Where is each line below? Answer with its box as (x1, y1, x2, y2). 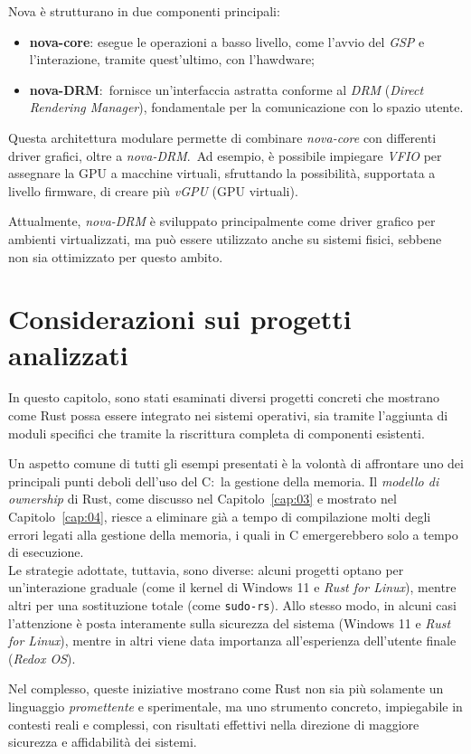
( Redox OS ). (8, 648, 76, 667)
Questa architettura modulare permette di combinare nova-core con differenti (8, 127, 437, 146)
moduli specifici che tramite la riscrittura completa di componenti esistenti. (8, 423, 425, 442)
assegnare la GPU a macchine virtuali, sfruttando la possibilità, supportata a (8, 164, 436, 183)
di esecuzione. (8, 542, 84, 561)
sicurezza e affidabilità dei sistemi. (8, 732, 197, 751)
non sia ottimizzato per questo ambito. (8, 247, 223, 266)
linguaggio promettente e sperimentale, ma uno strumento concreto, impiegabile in (8, 697, 463, 715)
